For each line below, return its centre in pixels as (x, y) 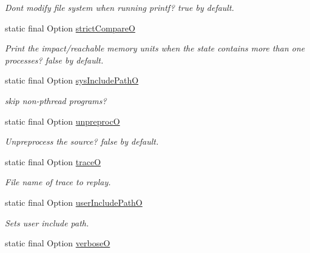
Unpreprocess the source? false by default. (82, 141)
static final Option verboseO (58, 243)
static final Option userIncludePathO (74, 202)
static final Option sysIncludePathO (72, 80)
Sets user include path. (47, 222)
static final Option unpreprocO (62, 121)
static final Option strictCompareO (70, 28)
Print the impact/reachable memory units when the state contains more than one (155, 48)
